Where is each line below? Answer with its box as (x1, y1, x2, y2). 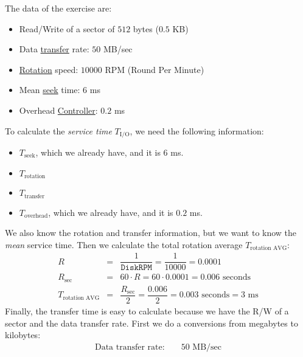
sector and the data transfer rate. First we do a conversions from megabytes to (5, 316, 298, 329)
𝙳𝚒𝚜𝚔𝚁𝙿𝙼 (120, 263, 152, 272)
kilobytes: (5, 328, 41, 341)
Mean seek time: (19, 83, 80, 96)
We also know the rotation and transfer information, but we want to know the (5, 226, 297, 239)
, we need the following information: (130, 124, 264, 137)
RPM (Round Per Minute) (105, 63, 204, 75)
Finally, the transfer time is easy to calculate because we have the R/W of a (5, 304, 289, 317)
